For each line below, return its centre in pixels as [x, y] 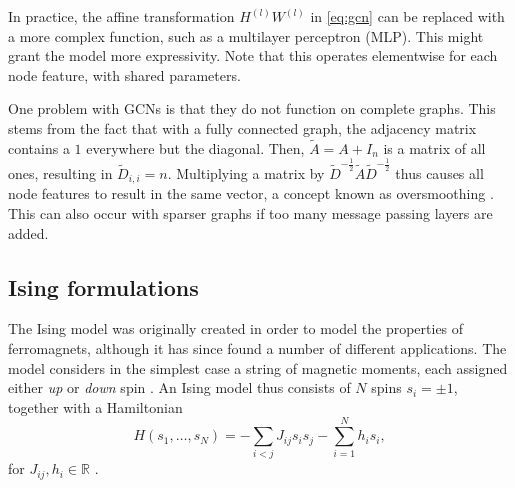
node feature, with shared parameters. [124, 74]
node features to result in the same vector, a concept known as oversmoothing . [251, 193]
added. [28, 232]
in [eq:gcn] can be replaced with [407, 16]
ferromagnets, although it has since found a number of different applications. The [257, 347]
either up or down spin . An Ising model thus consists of [179, 387]
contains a [39, 147]
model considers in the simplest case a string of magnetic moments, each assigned [258, 367]
